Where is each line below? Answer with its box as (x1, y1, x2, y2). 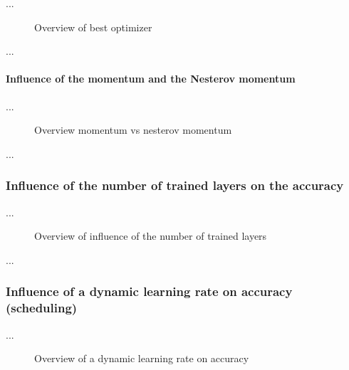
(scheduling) (6, 299, 78, 317)
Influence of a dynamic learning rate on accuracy (6, 282, 293, 300)
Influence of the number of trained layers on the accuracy (6, 176, 344, 194)
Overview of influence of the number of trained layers (34, 228, 267, 243)
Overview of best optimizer (34, 19, 152, 34)
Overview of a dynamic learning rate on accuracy (34, 351, 249, 366)
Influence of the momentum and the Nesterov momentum (6, 71, 296, 86)
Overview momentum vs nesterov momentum (34, 122, 232, 137)
